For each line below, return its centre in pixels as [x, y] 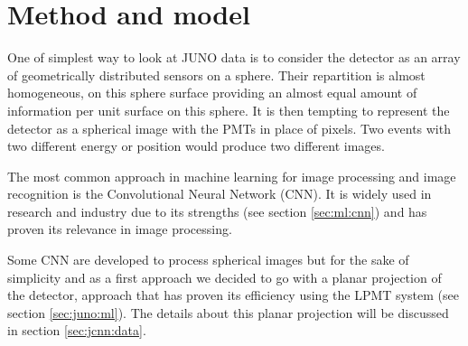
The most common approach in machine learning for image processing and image [232, 176]
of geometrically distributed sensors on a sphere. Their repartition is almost [216, 75]
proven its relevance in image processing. [120, 229]
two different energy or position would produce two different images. [196, 146]
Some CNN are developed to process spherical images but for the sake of [208, 260]
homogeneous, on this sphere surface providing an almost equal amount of [212, 93]
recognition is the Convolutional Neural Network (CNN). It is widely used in [220, 194]
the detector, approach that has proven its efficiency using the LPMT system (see [233, 295]
